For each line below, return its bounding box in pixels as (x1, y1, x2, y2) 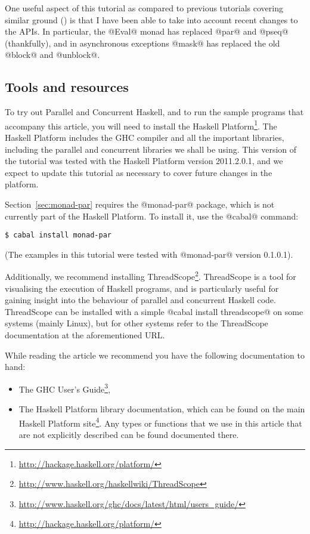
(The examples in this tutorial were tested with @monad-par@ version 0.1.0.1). (5, 248, 293, 260)
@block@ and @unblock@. (5, 48, 100, 61)
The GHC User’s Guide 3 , (18, 381, 111, 395)
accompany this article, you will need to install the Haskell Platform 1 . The (5, 118, 277, 132)
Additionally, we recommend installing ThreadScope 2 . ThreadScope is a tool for (5, 268, 296, 283)
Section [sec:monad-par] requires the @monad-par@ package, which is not (5, 197, 275, 210)
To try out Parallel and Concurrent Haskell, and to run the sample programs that (5, 106, 304, 118)
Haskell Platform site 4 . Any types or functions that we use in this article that (18, 415, 302, 429)
